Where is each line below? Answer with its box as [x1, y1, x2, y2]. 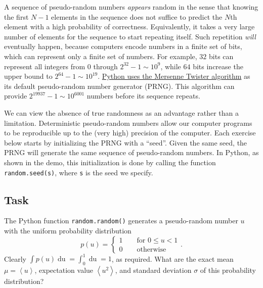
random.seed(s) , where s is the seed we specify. [4, 167, 153, 177]
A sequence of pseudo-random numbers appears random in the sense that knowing [4, 2, 258, 12]
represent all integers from [4, 61, 85, 71]
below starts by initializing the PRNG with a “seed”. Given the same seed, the [4, 137, 247, 148]
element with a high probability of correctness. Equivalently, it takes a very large [4, 21, 255, 32]
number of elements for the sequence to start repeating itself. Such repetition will [4, 31, 256, 41]
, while [160, 61, 181, 71]
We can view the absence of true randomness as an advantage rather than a [4, 107, 239, 118]
